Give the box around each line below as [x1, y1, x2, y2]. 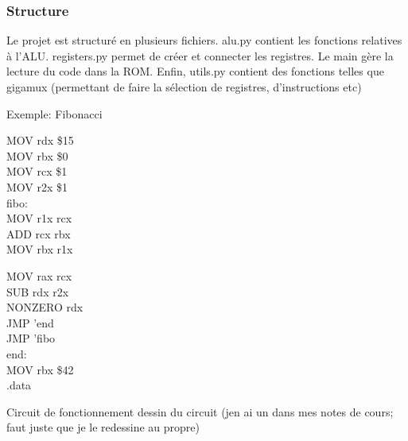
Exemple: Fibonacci [6, 105, 103, 122]
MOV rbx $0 [6, 147, 68, 164]
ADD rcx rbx [6, 225, 71, 242]
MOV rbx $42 [6, 361, 74, 377]
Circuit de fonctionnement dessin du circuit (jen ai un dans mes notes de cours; [6, 403, 394, 420]
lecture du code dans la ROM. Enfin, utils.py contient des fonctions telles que [6, 63, 384, 79]
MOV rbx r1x [6, 241, 73, 257]
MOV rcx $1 [6, 163, 68, 180]
